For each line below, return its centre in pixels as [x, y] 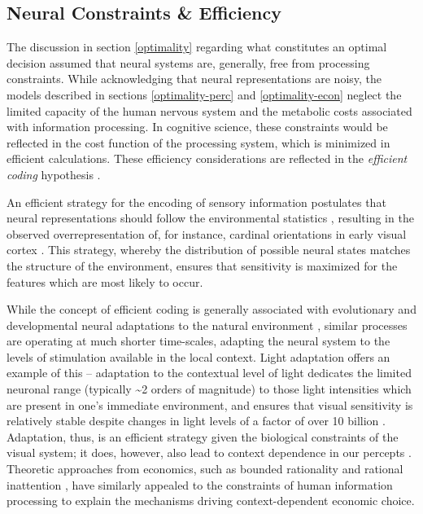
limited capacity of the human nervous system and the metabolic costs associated [209, 110]
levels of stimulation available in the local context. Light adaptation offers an [198, 356]
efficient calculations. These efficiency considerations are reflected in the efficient [207, 158]
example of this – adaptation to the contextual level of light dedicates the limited [209, 373]
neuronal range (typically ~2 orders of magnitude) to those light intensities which [209, 389]
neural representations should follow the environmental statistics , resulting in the [210, 218]
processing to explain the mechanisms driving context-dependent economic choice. [211, 501]
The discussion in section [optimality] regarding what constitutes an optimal [197, 47]
